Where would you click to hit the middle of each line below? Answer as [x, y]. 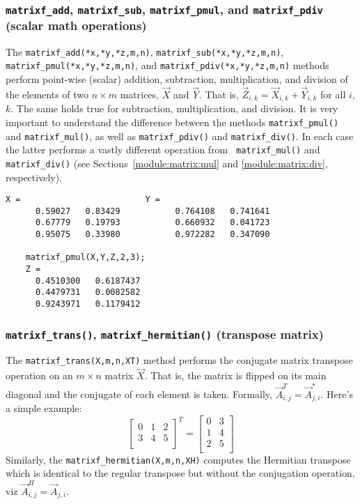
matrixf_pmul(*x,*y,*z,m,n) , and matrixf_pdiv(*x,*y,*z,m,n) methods [167, 65]
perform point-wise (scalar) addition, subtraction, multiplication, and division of [177, 79]
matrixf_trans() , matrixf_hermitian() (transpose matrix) [165, 334]
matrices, [139, 94]
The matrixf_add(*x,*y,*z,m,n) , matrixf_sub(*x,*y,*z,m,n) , [145, 51]
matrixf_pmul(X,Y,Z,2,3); [85, 258]
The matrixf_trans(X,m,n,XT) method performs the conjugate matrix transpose [179, 360]
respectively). [34, 177]
